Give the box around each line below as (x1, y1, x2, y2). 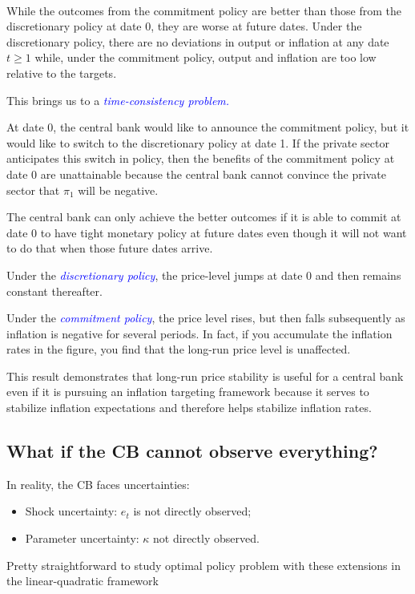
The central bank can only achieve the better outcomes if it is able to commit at (6, 208, 401, 225)
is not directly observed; (133, 503, 252, 519)
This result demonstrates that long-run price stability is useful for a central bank (6, 367, 404, 384)
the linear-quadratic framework (6, 572, 159, 589)
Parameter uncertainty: (25, 530, 139, 547)
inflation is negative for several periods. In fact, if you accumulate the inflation (6, 325, 393, 341)
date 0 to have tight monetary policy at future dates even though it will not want (6, 224, 407, 240)
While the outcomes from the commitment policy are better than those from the (6, 2, 401, 18)
